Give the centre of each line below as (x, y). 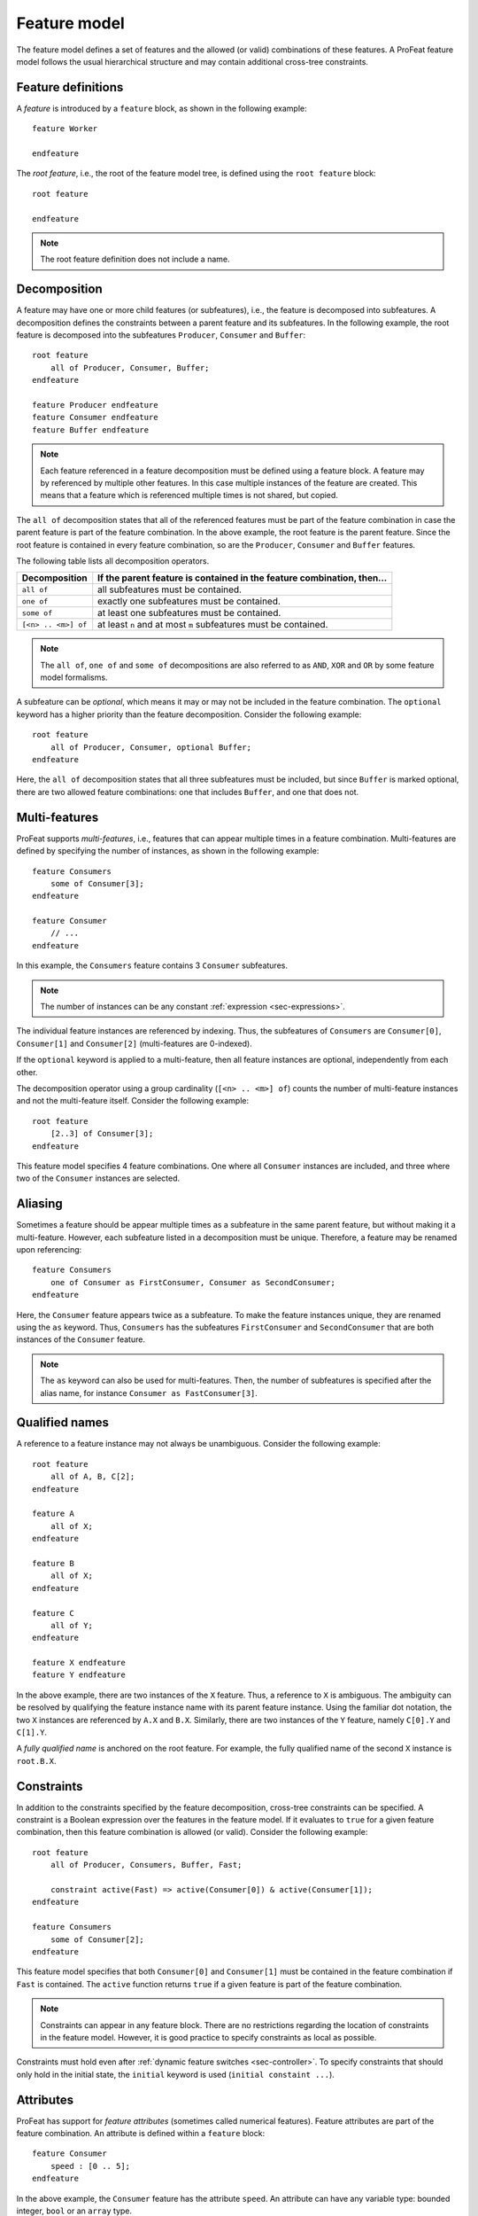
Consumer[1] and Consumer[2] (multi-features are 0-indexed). (134, 1043)
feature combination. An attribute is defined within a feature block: (141, 2134)
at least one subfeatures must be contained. (189, 613)
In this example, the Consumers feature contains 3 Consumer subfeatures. (152, 965)
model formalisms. (74, 677)
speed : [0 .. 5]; (90, 2166)
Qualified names (63, 1423)
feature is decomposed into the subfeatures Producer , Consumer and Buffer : (161, 335)
